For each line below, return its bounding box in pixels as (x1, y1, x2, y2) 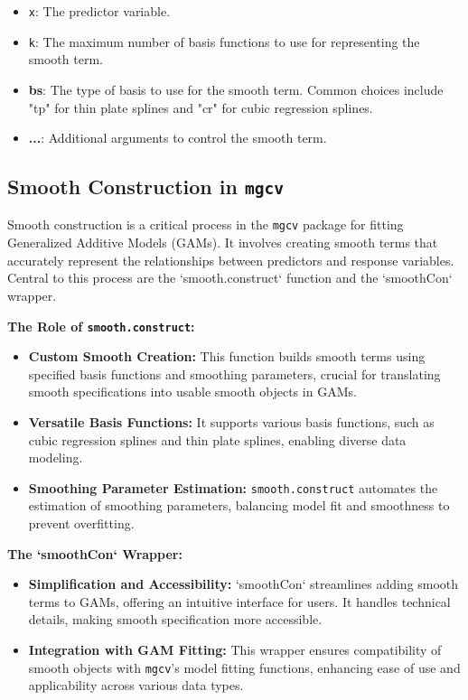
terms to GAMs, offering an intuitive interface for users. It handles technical (28, 592, 451, 611)
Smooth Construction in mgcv (7, 173, 284, 201)
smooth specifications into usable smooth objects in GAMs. (28, 382, 357, 401)
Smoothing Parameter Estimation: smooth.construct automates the (28, 478, 438, 497)
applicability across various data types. (28, 676, 244, 695)
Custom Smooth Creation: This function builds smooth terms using (28, 347, 426, 366)
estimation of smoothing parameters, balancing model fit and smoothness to (28, 496, 450, 515)
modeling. (28, 448, 83, 467)
